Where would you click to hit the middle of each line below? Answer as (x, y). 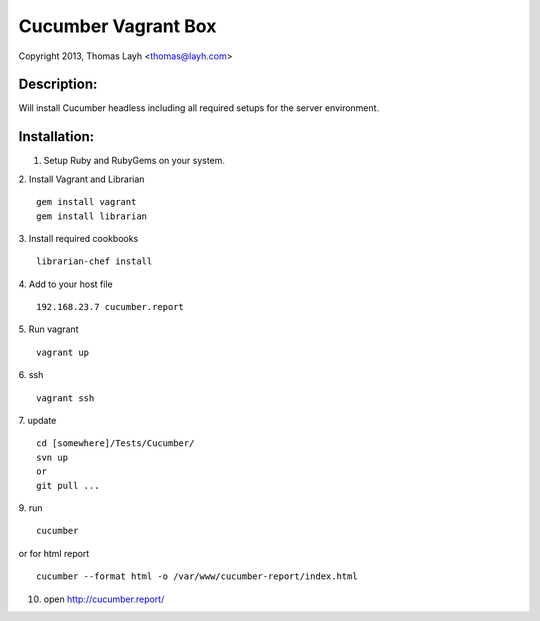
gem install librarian (92, 216)
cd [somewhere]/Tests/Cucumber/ (115, 443)
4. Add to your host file (66, 284)
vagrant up (63, 352)
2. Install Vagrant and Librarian (81, 179)
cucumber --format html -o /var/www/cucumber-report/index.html (197, 576)
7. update (37, 421)
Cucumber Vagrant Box (117, 26)
